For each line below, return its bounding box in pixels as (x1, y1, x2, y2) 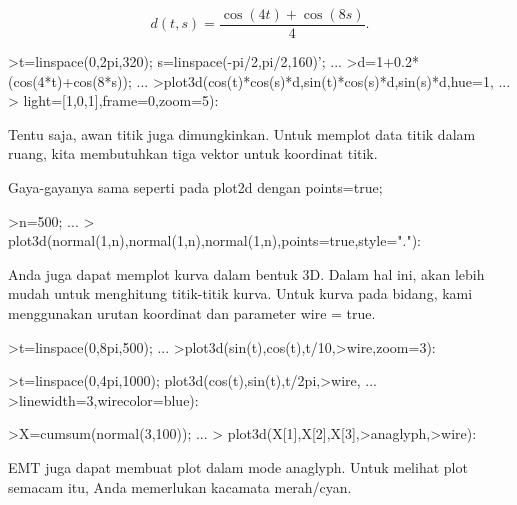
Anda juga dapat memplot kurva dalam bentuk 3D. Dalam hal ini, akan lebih (8, 263, 485, 284)
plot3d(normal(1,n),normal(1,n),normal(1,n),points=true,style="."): (8, 230, 422, 251)
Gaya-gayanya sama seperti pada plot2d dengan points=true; (8, 177, 383, 198)
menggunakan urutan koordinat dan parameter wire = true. (8, 303, 376, 323)
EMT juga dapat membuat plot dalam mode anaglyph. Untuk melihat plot (8, 456, 468, 477)
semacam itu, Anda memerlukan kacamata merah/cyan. (8, 476, 352, 497)
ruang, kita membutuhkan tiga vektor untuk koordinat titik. (8, 143, 378, 164)
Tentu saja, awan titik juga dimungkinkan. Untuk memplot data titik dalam (8, 123, 476, 144)
